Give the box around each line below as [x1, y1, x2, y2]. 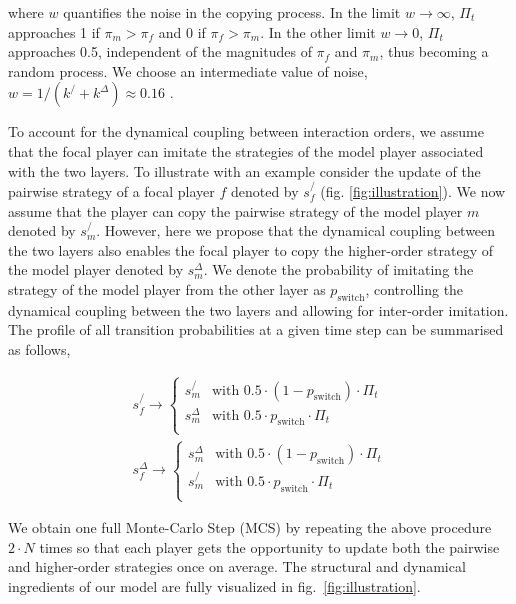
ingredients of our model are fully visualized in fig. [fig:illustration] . [8, 575, 421, 596]
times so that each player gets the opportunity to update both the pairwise [39, 536, 500, 557]
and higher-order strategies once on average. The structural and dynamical [8, 556, 466, 577]
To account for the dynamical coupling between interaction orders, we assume [8, 121, 484, 142]
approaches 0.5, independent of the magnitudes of [8, 41, 312, 62]
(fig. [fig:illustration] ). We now [320, 180, 506, 201]
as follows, [8, 338, 71, 359]
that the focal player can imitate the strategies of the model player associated [8, 140, 484, 161]
